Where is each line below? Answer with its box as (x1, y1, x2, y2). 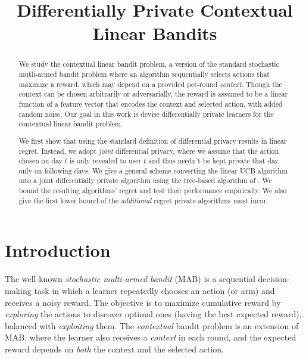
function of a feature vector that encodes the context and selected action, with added (18, 98, 283, 109)
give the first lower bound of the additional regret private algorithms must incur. (18, 195, 268, 205)
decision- (258, 273, 290, 285)
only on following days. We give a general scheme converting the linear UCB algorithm (18, 165, 288, 175)
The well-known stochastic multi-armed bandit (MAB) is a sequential (5, 273, 255, 285)
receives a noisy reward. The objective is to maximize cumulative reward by (5, 296, 281, 308)
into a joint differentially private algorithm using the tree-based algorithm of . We (18, 175, 272, 185)
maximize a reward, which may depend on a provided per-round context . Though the (18, 79, 282, 89)
